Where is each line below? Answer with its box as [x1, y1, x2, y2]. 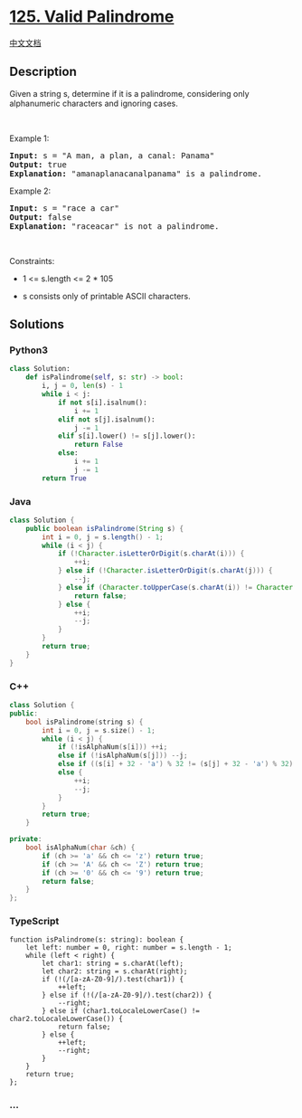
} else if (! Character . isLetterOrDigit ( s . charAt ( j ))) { [57, 566, 273, 575]
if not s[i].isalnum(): [57, 398, 147, 407]
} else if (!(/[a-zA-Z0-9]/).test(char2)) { [42, 990, 212, 1000]
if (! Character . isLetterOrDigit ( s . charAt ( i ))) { [57, 549, 245, 558]
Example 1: [9, 133, 50, 144]
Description [9, 64, 77, 80]
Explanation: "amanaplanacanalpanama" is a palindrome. [9, 168, 262, 178]
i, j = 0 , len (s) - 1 [42, 382, 124, 391]
